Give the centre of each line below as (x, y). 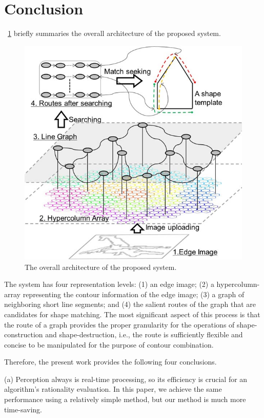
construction (24, 334)
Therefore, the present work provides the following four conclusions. (110, 362)
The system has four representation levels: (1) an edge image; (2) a (109, 284)
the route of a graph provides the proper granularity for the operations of (119, 324)
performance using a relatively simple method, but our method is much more (125, 399)
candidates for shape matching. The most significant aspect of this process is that (132, 314)
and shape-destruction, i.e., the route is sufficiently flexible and (144, 334)
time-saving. (23, 409)
